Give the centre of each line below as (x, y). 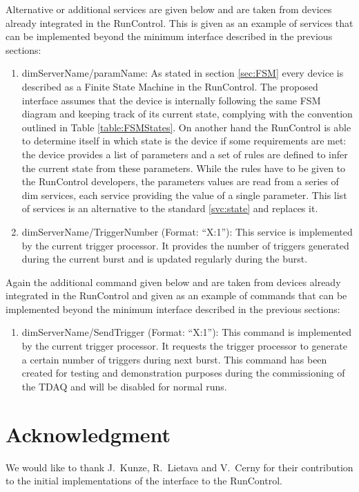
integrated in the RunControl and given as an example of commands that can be (176, 295)
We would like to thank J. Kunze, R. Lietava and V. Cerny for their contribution (179, 467)
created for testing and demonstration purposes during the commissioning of (183, 373)
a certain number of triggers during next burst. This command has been (174, 359)
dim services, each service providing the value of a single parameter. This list (184, 195)
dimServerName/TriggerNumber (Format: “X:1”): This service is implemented (187, 231)
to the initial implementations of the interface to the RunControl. (144, 481)
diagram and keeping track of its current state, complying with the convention (187, 114)
